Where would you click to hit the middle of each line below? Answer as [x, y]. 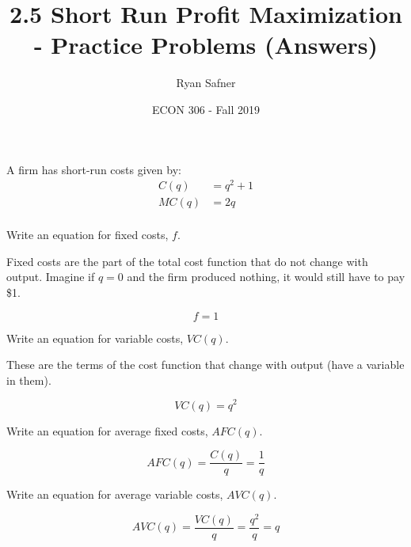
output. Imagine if [51, 277]
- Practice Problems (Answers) [206, 45]
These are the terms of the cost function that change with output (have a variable [205, 365]
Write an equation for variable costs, [95, 338]
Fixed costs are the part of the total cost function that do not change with [187, 261]
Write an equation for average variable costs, [115, 494]
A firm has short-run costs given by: [94, 169]
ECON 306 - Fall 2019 [206, 109]
